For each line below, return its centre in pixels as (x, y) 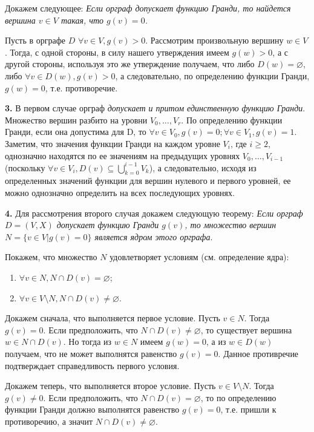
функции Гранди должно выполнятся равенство (92, 409)
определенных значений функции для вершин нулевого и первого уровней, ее (148, 181)
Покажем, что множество (51, 257)
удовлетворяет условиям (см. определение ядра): (199, 257)
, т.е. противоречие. (81, 87)
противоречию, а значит (49, 421)
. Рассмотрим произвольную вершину (214, 40)
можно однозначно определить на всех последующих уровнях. (120, 193)
